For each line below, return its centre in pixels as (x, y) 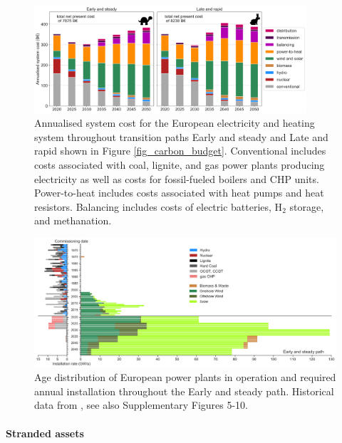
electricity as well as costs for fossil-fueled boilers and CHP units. (177, 178)
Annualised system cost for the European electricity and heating (175, 123)
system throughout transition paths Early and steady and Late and (181, 136)
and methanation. (73, 220)
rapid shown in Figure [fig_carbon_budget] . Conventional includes (180, 151)
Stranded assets (45, 433)
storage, (307, 206)
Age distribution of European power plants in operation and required (185, 377)
